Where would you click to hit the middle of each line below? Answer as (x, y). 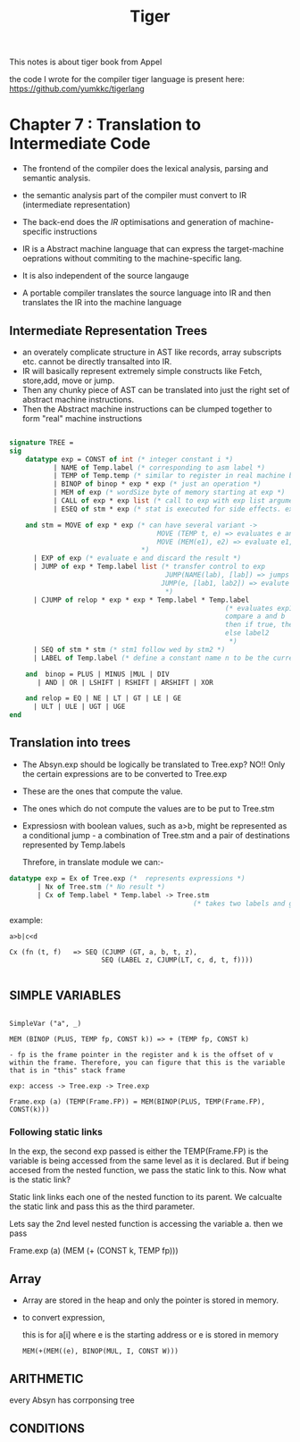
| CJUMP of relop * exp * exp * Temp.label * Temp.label (141, 600)
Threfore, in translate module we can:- (93, 862)
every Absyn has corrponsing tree (72, 1400)
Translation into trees (70, 743)
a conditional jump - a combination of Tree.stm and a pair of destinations (156, 835)
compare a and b (255, 617)
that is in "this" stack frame (67, 1071)
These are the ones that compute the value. (102, 791)
